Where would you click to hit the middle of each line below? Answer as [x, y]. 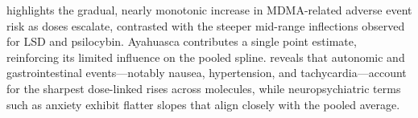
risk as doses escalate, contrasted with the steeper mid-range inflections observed [206, 25]
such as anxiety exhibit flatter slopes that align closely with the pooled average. [203, 104]
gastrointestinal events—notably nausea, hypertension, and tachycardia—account [207, 73]
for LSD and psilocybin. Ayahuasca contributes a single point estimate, [182, 41]
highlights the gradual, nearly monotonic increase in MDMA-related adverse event [209, 10]
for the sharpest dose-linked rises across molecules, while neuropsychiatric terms [204, 88]
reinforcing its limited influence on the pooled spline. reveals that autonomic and [206, 57]
